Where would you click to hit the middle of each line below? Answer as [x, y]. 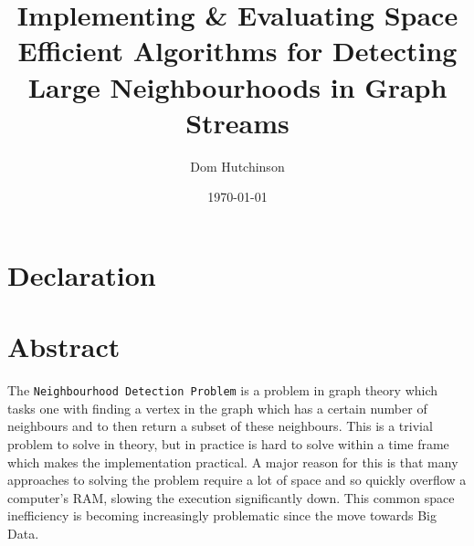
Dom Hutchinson [237, 166]
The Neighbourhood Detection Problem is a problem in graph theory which [223, 390]
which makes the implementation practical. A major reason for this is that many [233, 462]
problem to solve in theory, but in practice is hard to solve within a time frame [228, 444]
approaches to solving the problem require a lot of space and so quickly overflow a [237, 480]
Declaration [82, 274]
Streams [237, 122]
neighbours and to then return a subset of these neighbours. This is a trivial [220, 426]
